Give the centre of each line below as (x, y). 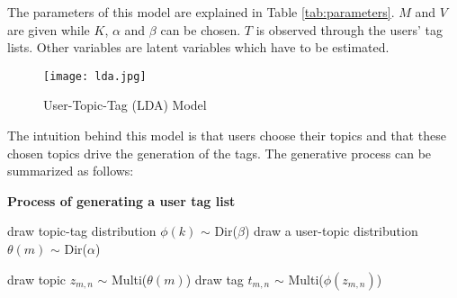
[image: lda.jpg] (95, 76)
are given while (49, 29)
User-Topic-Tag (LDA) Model (125, 105)
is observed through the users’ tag (349, 29)
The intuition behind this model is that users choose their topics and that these (227, 135)
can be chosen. (201, 29)
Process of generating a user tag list (121, 200)
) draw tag (215, 279)
